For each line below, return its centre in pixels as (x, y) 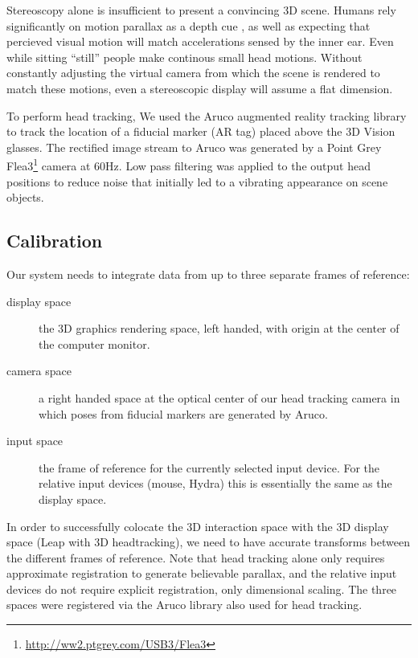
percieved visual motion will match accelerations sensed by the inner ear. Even (200, 41)
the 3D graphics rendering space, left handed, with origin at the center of (219, 328)
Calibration (55, 241)
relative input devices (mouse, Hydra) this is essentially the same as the (215, 483)
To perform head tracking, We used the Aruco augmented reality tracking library (207, 115)
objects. (25, 197)
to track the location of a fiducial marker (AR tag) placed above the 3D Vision (201, 131)
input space (35, 441)
